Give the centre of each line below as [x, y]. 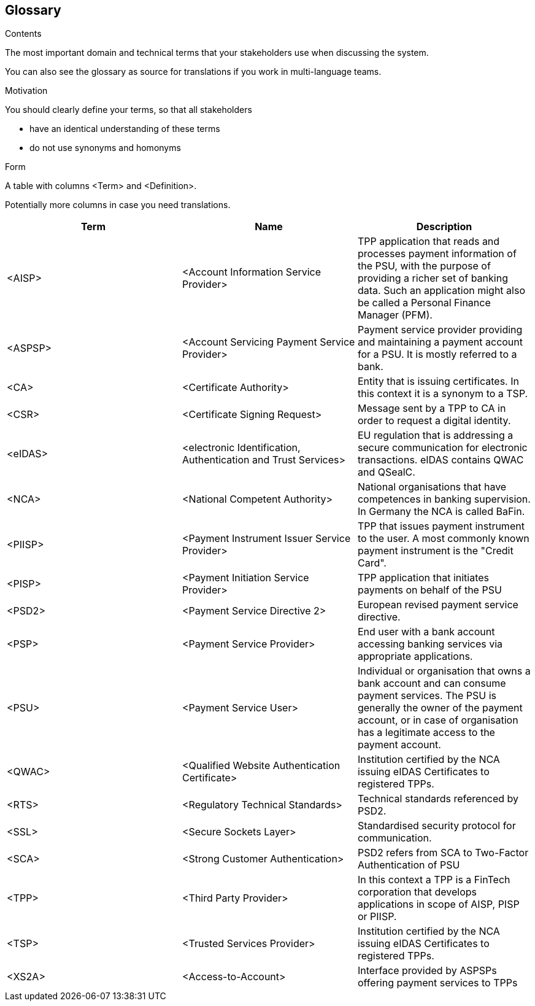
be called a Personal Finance [424, 303]
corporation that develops [417, 892]
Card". [372, 563]
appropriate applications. [415, 656]
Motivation [26, 91]
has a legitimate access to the [426, 733]
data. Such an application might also [441, 291]
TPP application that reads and [429, 242]
